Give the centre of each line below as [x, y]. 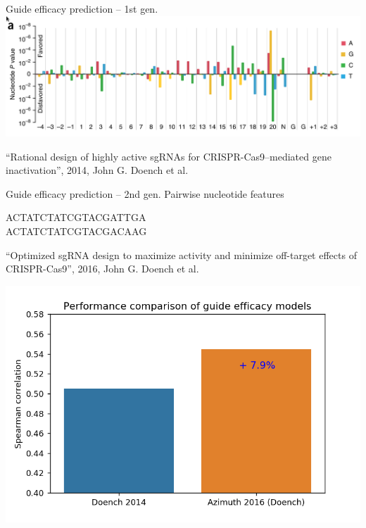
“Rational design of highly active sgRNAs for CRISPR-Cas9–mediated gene [169, 156]
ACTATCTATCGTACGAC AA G [76, 231]
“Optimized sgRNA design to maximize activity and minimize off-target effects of [181, 254]
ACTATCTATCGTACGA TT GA [76, 217]
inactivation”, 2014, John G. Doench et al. [97, 170]
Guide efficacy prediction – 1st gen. [82, 8]
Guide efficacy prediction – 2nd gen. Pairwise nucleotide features [145, 193]
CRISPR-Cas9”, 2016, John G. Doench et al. [102, 269]
